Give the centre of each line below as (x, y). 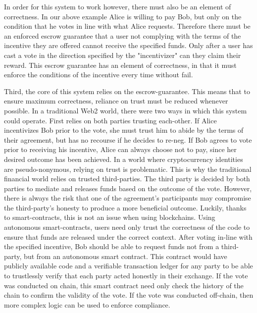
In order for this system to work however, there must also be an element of (118, 6)
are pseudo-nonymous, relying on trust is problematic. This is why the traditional (128, 169)
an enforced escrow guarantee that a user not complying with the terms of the (123, 35)
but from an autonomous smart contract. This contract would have (126, 256)
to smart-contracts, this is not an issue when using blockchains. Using (110, 217)
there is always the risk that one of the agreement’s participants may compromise (128, 198)
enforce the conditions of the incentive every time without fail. (99, 75)
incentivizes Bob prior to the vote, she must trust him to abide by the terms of (124, 130)
